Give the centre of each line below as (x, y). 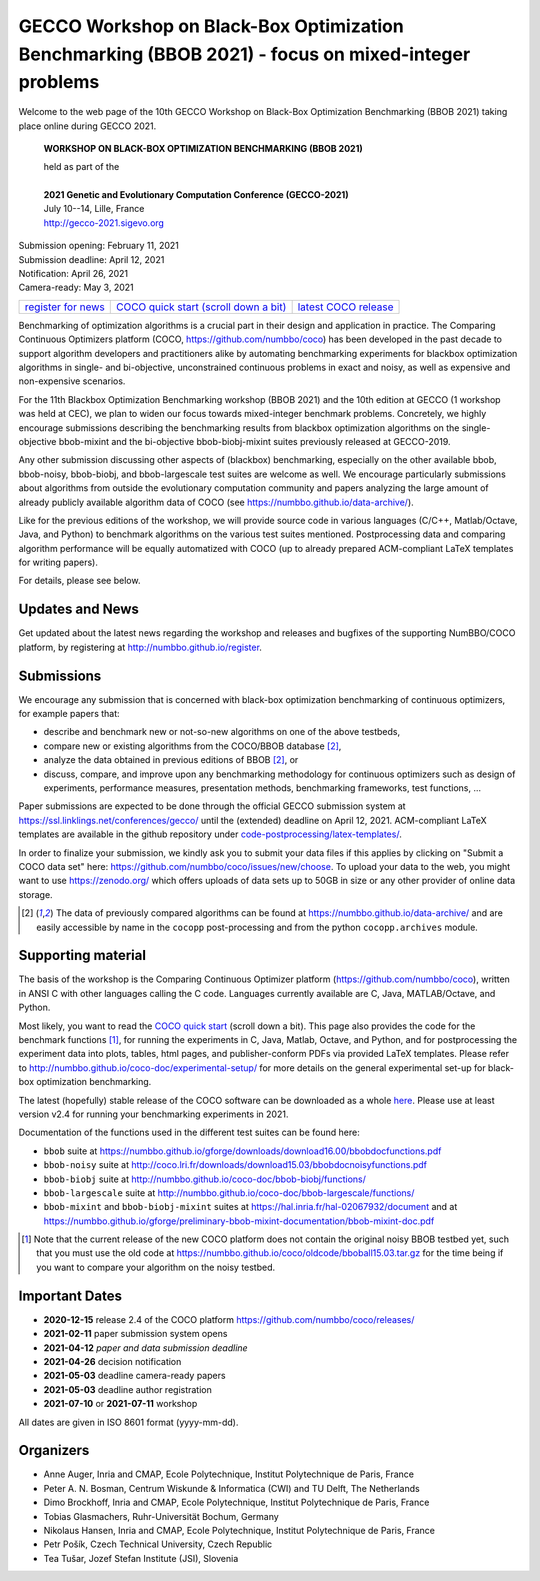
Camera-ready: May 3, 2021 (76, 287)
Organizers (54, 1450)
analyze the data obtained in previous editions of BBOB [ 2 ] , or (171, 760)
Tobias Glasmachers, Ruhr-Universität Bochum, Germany (161, 1516)
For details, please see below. (79, 581)
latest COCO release (345, 307)
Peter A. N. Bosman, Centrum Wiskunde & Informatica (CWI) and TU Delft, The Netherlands (231, 1488)
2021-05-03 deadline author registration (127, 1389)
